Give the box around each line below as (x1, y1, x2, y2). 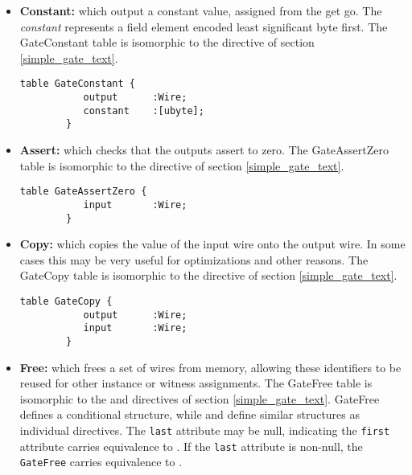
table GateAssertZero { (19, 186, 147, 198)
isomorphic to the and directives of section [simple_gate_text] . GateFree (19, 390, 380, 407)
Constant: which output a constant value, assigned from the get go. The (19, 2, 382, 18)
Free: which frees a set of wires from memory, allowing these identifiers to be (19, 358, 402, 375)
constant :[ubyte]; (83, 104, 204, 117)
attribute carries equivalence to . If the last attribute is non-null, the (19, 437, 363, 454)
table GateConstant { (19, 78, 135, 90)
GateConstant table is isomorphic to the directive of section (19, 34, 315, 51)
